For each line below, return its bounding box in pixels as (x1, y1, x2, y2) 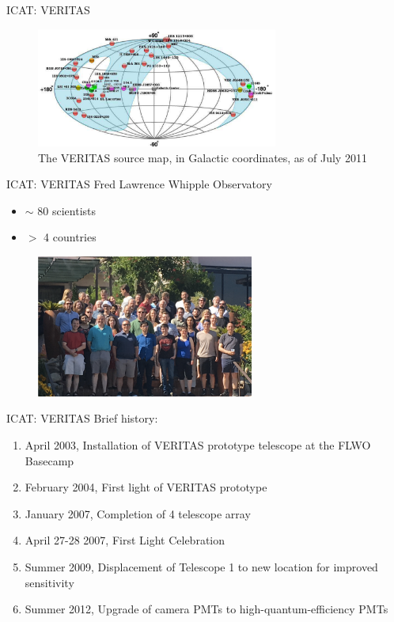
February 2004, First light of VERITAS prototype (25, 479, 267, 495)
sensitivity (25, 574, 74, 590)
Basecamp (25, 452, 74, 468)
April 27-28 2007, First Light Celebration (25, 532, 225, 548)
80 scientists (37, 202, 96, 218)
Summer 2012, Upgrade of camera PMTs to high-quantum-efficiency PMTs (25, 601, 388, 617)
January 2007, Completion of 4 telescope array (25, 505, 251, 521)
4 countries (44, 229, 97, 245)
